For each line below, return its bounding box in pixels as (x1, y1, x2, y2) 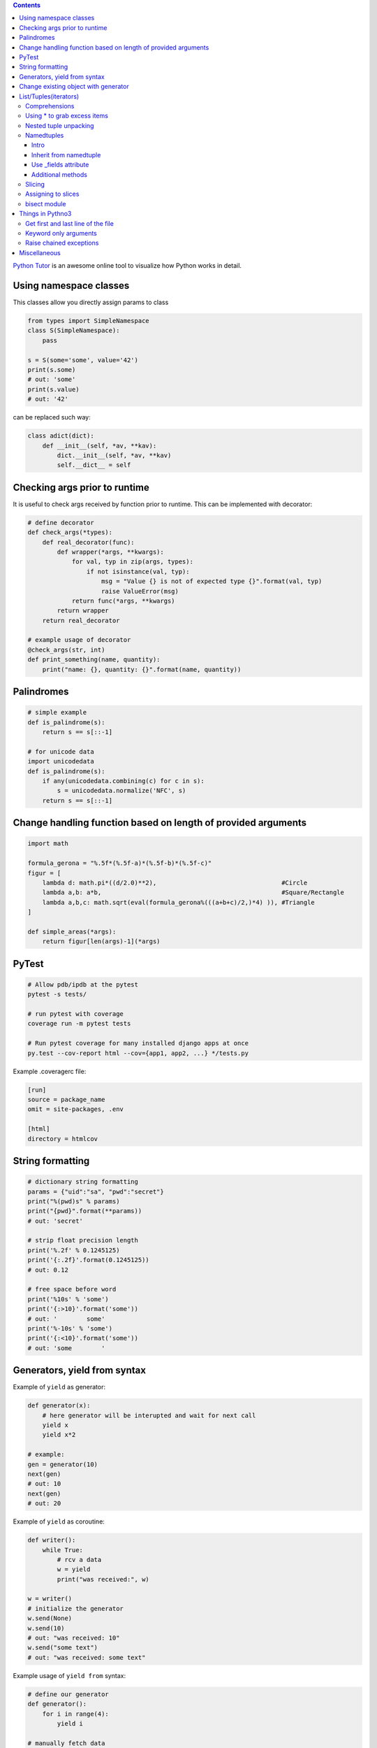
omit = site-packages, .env (27, 1105, 124, 1113)
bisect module (25, 199, 66, 208)
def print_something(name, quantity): (27, 656, 161, 664)
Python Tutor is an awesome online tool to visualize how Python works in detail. (13, 262, 242, 270)
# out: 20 (27, 1500, 61, 1507)
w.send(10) (27, 1624, 65, 1632)
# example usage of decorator (27, 636, 131, 644)
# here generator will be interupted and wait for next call (42, 1411, 256, 1419)
